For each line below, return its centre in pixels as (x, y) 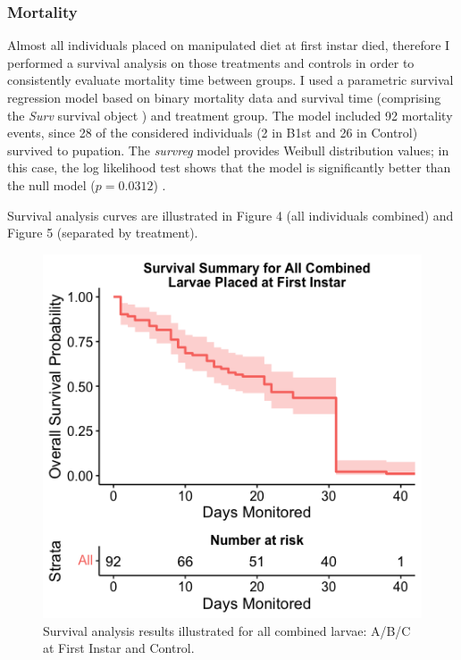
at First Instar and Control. (119, 648)
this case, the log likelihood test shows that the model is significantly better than (229, 167)
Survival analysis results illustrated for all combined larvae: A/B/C (227, 630)
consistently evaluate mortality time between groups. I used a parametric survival (230, 80)
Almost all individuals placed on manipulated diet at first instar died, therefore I (229, 45)
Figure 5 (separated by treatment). (103, 233)
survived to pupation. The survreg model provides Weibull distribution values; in (228, 150)
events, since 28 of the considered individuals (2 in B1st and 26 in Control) (213, 133)
